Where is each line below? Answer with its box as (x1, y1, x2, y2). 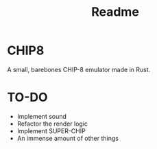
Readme (91, 4, 139, 20)
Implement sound (16, 112, 67, 120)
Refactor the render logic (16, 119, 88, 128)
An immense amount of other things (16, 134, 119, 142)
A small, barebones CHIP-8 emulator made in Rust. (7, 65, 151, 73)
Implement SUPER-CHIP (16, 126, 86, 135)
